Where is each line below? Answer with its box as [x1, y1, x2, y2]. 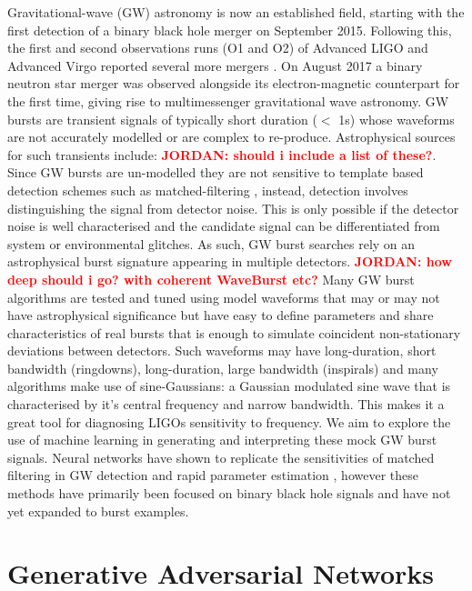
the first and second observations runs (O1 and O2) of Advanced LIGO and [7, 38, 428, 57]
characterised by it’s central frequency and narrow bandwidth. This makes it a [7, 395, 445, 414]
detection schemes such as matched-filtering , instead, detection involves [7, 180, 408, 199]
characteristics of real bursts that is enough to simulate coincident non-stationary [7, 323, 461, 342]
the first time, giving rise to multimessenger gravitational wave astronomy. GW [7, 91, 449, 110]
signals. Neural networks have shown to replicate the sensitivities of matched [7, 447, 435, 466]
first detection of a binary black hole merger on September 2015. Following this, [7, 20, 452, 39]
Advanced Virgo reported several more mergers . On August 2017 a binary [7, 55, 423, 75]
